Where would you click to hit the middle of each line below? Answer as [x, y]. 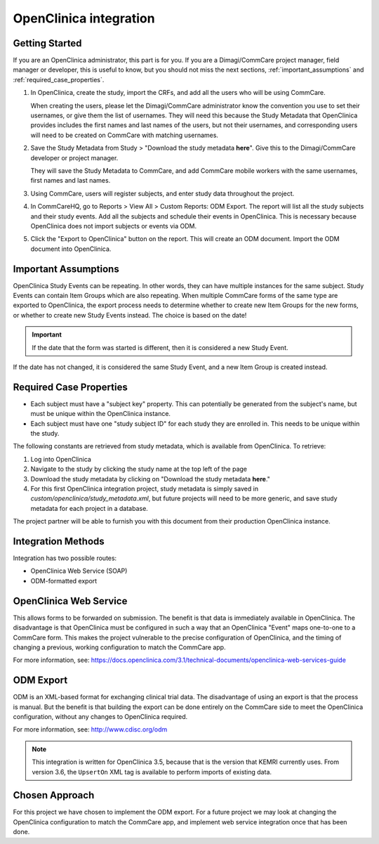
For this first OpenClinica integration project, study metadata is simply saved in [145, 488]
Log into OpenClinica [61, 459]
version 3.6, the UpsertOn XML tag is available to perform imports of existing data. [152, 772]
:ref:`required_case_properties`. [59, 79]
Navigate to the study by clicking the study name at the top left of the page [139, 469]
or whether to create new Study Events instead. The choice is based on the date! [130, 315]
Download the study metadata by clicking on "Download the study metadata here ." [150, 479]
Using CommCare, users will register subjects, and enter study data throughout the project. [162, 193]
